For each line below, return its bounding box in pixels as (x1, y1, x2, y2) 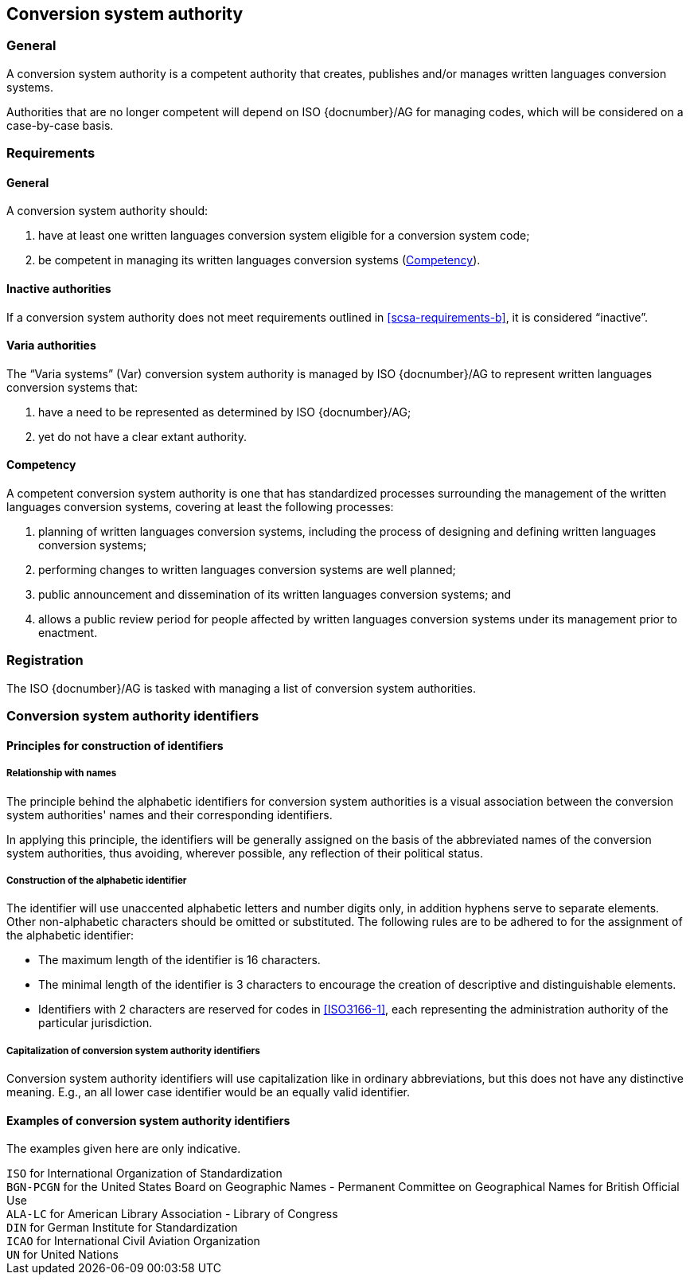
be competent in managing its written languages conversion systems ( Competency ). (38, 253, 481, 268)
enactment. (38, 626, 98, 640)
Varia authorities (6, 338, 96, 353)
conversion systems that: (6, 380, 138, 394)
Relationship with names (6, 767, 117, 779)
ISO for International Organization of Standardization (6, 1166, 283, 1181)
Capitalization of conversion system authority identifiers (6, 1045, 260, 1056)
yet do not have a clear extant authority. (38, 429, 247, 443)
